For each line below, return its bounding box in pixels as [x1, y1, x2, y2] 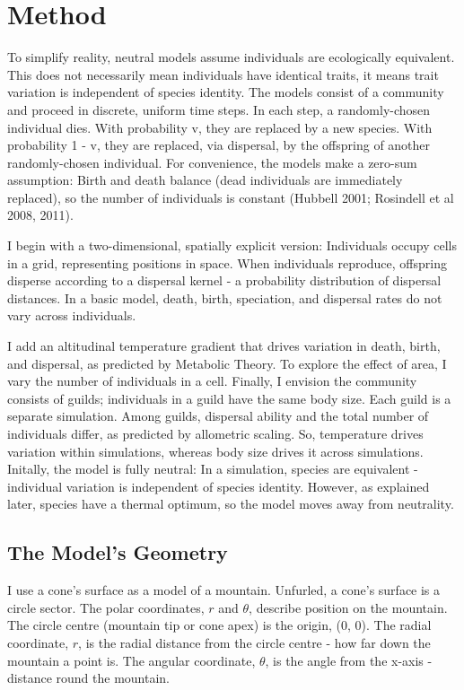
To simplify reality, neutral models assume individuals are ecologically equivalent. [7, 48, 455, 66]
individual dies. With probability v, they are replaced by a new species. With [7, 118, 433, 136]
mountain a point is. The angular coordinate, [7, 651, 256, 669]
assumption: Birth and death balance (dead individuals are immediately [7, 170, 403, 189]
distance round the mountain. [7, 668, 170, 687]
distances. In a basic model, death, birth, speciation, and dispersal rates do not [7, 288, 442, 307]
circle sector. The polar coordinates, [7, 598, 205, 616]
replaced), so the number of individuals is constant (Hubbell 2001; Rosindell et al [7, 188, 454, 206]
